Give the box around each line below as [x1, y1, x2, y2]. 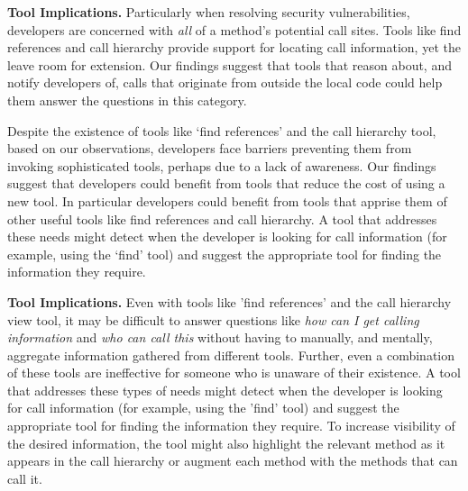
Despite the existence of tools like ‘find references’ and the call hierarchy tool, [7, 121, 436, 140]
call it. [7, 468, 42, 487]
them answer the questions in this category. [7, 90, 247, 109]
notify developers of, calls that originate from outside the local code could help [7, 73, 443, 92]
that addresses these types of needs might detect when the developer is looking [7, 380, 443, 399]
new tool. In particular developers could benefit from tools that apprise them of [7, 191, 447, 210]
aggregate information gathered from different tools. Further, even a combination [7, 345, 455, 364]
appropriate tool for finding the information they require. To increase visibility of [7, 416, 455, 435]
